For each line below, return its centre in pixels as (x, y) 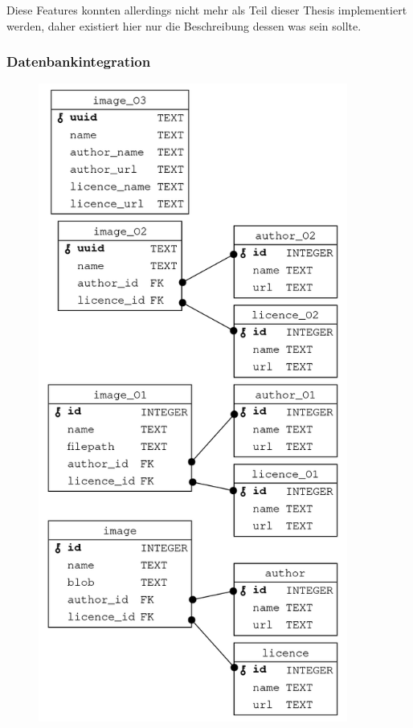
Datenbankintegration (79, 61)
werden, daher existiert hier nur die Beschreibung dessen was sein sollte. (184, 25)
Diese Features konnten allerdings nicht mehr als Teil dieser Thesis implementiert (207, 10)
